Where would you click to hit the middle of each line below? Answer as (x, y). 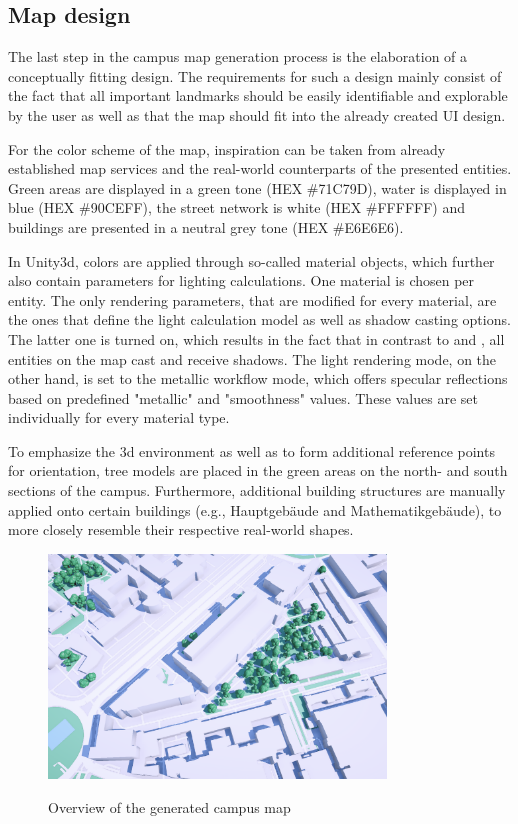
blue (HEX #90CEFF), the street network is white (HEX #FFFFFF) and (236, 207)
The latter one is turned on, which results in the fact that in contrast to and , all (256, 338)
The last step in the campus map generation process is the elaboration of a (238, 56)
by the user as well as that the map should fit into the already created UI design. (257, 114)
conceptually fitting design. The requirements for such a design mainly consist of (255, 75)
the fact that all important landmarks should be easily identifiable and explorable (258, 95)
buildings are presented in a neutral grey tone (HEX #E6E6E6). (206, 226)
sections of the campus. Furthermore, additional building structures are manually (257, 490)
